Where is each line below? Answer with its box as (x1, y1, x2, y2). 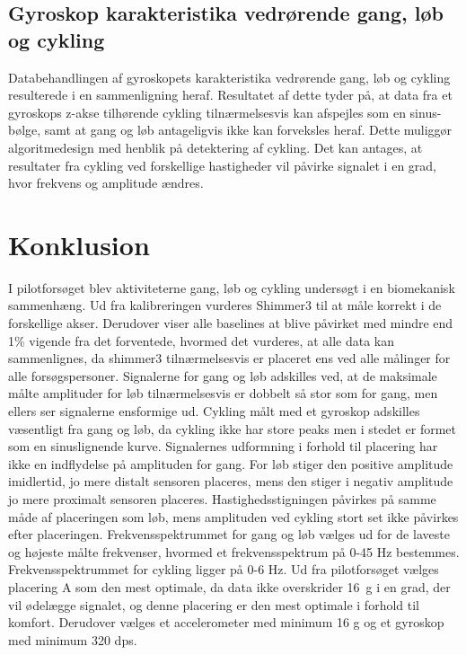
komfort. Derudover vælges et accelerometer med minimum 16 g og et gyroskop (8, 613, 444, 632)
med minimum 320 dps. (8, 630, 137, 649)
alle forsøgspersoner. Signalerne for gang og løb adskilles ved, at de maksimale (8, 366, 437, 385)
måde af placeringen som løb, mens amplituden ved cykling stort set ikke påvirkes (8, 507, 459, 526)
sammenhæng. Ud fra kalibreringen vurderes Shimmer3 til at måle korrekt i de (8, 296, 442, 314)
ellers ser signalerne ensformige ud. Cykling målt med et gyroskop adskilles (8, 402, 420, 420)
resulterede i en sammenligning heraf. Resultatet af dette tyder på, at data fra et (8, 85, 453, 104)
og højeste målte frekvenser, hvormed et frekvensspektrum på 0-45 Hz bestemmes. (8, 542, 460, 561)
